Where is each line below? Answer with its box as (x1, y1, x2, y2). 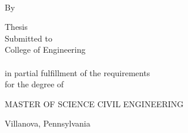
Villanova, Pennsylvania (5, 117, 90, 129)
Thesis (5, 21, 28, 33)
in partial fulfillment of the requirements (5, 66, 150, 79)
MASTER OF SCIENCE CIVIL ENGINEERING (5, 97, 184, 110)
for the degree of (5, 78, 64, 90)
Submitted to (5, 32, 52, 44)
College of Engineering (5, 43, 86, 56)
